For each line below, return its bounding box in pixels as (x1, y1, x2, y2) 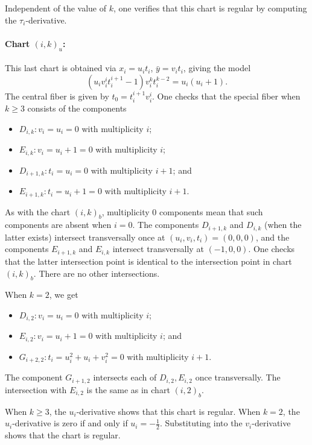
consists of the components (27, 102, 127, 115)
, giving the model (183, 62, 251, 74)
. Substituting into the (160, 417, 243, 429)
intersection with (5, 383, 67, 396)
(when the (264, 218, 302, 231)
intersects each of (93, 371, 157, 383)
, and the (255, 230, 290, 243)
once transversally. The (195, 371, 281, 383)
